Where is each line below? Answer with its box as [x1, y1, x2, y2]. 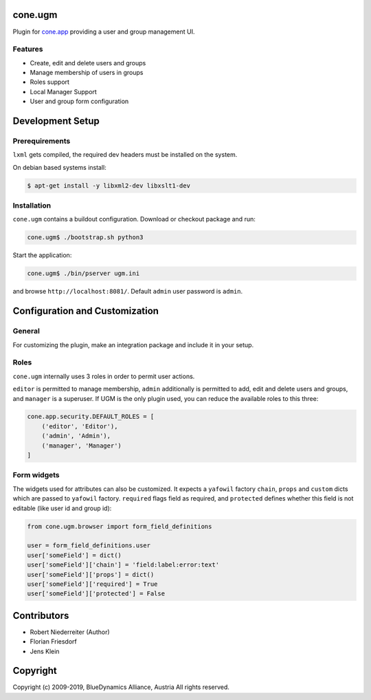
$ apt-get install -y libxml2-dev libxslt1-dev [27, 182, 190, 189]
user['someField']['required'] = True [27, 580, 158, 588]
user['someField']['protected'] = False [27, 590, 165, 598]
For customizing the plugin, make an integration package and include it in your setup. [12, 340, 254, 349]
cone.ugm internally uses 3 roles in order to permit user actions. [12, 372, 195, 380]
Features [12, 45, 43, 54]
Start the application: [12, 251, 72, 259]
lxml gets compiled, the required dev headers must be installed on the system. [12, 151, 238, 159]
